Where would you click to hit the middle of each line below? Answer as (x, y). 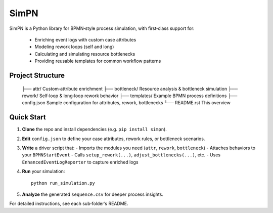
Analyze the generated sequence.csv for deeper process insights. (93, 194)
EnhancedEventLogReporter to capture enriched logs (80, 162)
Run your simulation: (43, 172)
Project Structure (37, 75)
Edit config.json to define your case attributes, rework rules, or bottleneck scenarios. (113, 139)
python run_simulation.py (63, 183)
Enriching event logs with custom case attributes (85, 39)
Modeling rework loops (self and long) (74, 47)
